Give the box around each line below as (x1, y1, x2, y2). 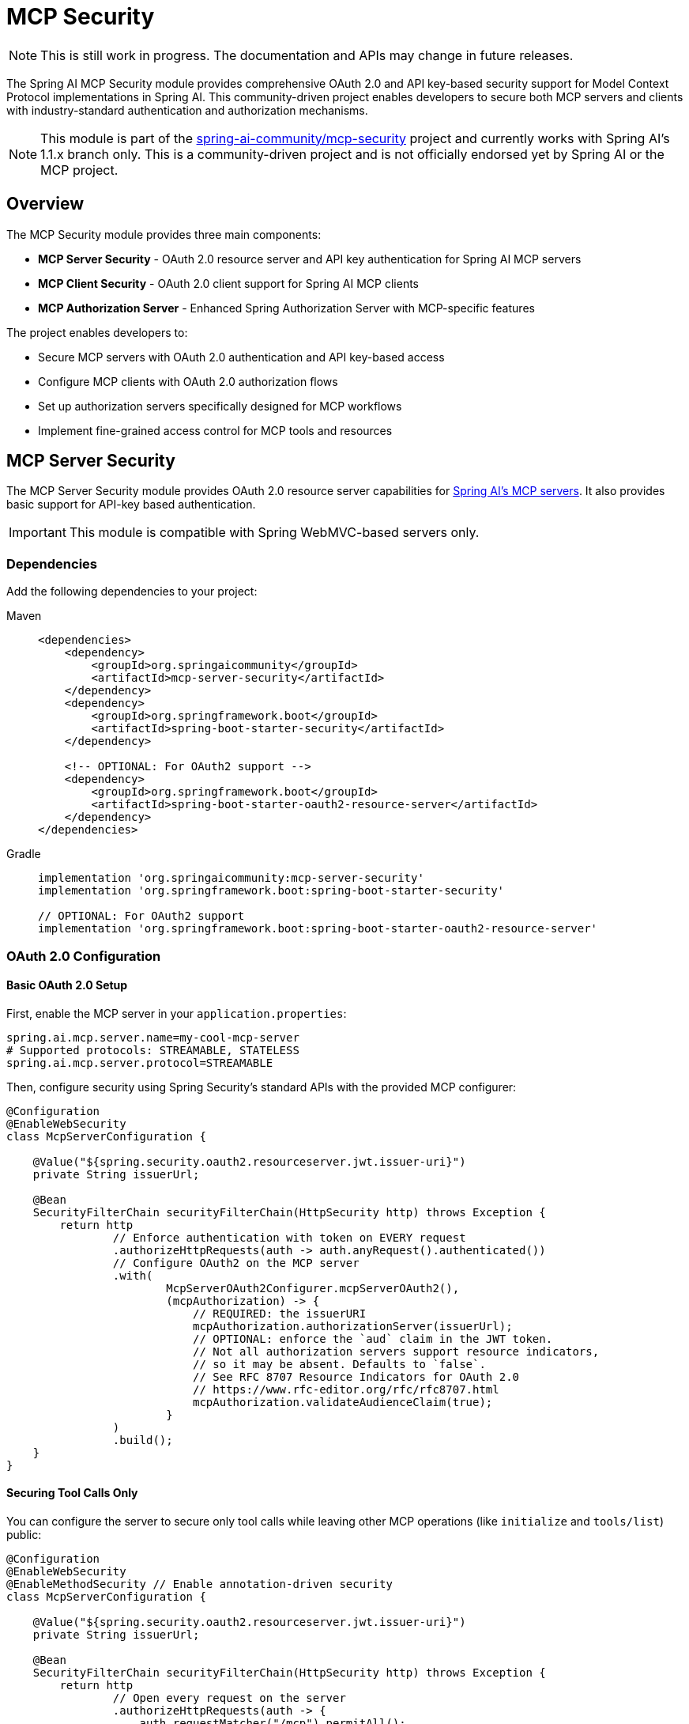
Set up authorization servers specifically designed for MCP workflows (38, 399, 402, 413)
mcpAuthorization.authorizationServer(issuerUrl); (193, 1319, 513, 1333)
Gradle (6, 847, 41, 861)
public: (6, 1528, 42, 1541)
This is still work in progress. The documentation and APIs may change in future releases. (40, 47, 574, 63)
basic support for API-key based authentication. (6, 497, 256, 512)
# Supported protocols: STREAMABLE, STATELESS (6, 1043, 299, 1057)
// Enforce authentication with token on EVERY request (112, 1231, 466, 1244)
